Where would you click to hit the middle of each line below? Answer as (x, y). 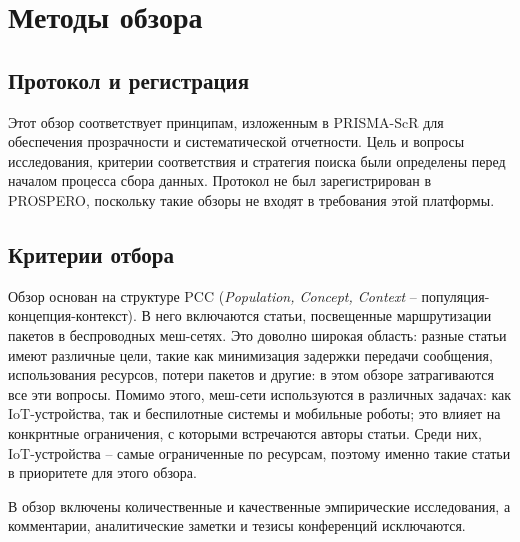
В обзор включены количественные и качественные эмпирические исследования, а (259, 505)
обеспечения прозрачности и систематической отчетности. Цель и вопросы (236, 141)
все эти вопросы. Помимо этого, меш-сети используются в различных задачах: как (260, 393)
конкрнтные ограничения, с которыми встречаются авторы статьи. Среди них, (245, 432)
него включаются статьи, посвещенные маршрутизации (323, 315)
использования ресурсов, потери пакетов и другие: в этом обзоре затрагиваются (251, 374)
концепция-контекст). (72, 315)
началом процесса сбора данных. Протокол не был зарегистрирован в (220, 180)
